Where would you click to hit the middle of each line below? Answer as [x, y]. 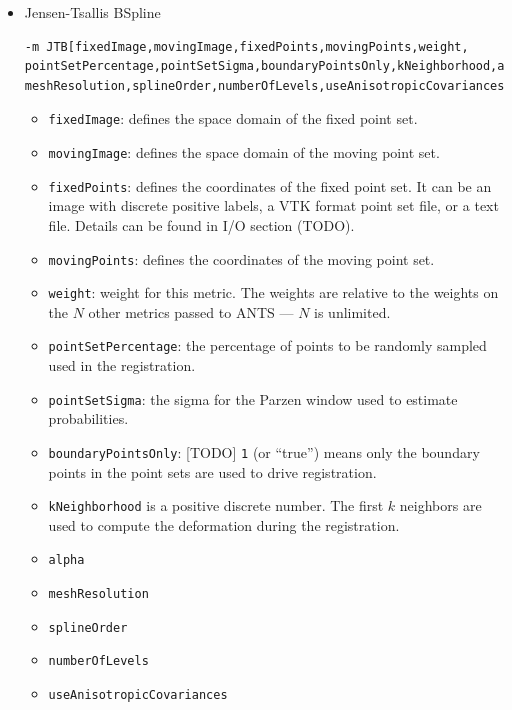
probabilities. [88, 418]
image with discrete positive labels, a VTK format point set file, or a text [273, 205]
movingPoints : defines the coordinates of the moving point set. [241, 258]
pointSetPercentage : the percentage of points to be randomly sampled [267, 345]
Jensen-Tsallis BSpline [92, 12]
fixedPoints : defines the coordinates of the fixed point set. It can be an [270, 185]
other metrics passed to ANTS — [191, 311]
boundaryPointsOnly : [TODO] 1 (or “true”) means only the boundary [264, 451]
